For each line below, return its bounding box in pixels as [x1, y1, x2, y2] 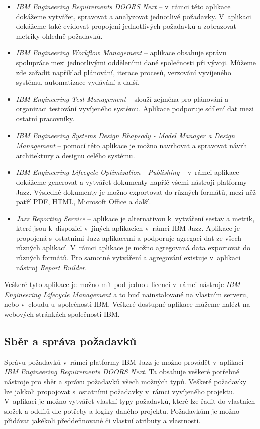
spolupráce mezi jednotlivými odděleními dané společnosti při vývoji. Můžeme [16, 57, 256, 67]
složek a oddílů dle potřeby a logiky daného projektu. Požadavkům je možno [4, 405, 239, 416]
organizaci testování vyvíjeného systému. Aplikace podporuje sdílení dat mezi [16, 103, 254, 114]
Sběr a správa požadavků [4, 333, 137, 349]
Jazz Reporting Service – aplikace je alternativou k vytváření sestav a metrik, [16, 213, 255, 223]
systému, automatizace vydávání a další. [16, 77, 140, 87]
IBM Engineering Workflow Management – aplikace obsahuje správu [16, 47, 227, 58]
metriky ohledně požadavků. [16, 30, 103, 41]
